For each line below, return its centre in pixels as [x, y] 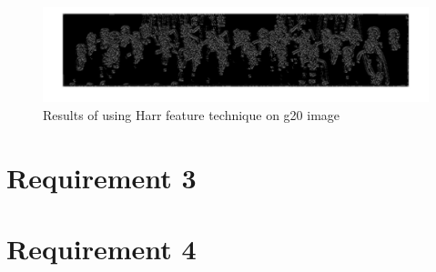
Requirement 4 [101, 249]
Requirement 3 [101, 177]
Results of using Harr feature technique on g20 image [192, 115]
